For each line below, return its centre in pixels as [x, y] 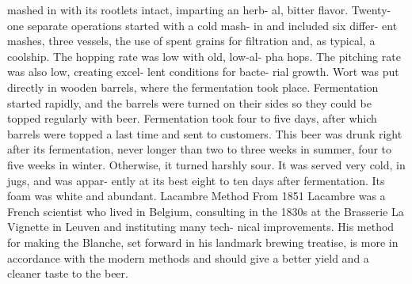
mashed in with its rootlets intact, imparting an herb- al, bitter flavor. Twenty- [199, 9]
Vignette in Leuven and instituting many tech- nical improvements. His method [201, 227]
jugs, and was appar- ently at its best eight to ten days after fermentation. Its [196, 180]
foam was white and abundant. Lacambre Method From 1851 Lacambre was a [196, 196]
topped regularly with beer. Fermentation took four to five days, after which [192, 118]
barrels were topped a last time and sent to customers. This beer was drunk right [205, 133]
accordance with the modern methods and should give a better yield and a [188, 257]
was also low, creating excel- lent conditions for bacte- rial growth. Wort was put [203, 72]
